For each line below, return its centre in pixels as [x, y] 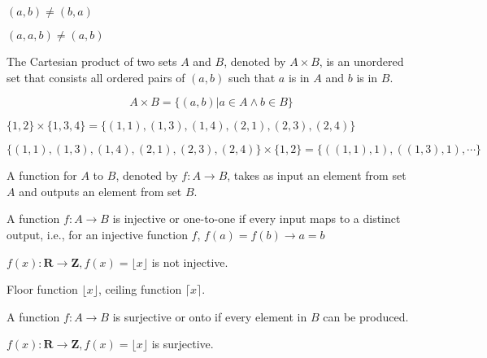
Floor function [42, 289]
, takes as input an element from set [317, 175]
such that [252, 77]
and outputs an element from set [100, 191]
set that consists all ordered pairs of [96, 77]
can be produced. [366, 316]
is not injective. [190, 262]
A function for [42, 175]
